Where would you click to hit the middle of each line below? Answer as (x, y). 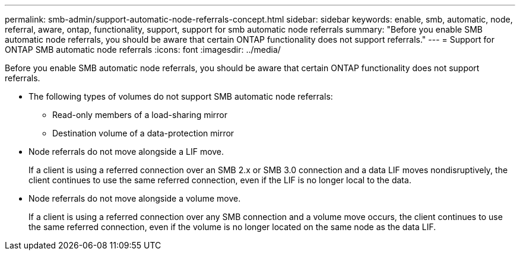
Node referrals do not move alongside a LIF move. (126, 152)
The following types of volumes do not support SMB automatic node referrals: (181, 96)
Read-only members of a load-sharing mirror (140, 115)
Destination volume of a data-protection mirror (143, 133)
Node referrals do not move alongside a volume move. (135, 198)
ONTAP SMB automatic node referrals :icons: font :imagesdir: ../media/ (143, 50)
